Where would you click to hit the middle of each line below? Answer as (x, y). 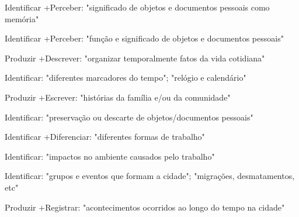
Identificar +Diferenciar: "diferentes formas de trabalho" (105, 137)
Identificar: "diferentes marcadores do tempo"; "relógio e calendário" (126, 77)
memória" (22, 18)
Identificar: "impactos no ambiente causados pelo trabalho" (110, 156)
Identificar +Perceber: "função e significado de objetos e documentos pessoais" (144, 38)
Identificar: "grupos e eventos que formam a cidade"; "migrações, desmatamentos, (150, 176)
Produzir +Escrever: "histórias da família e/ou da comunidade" (118, 97)
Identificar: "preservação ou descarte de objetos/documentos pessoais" (129, 117)
